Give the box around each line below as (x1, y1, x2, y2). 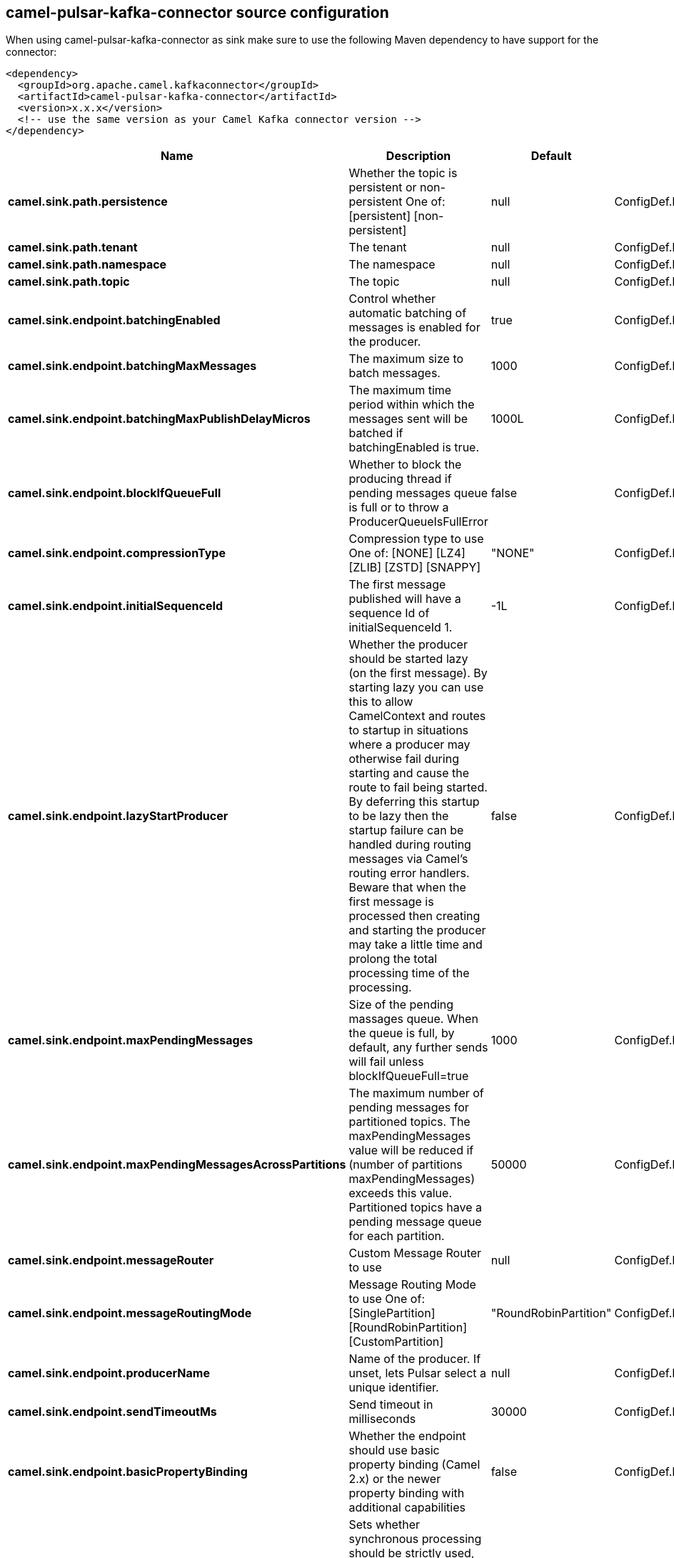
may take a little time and (348, 937, 483, 952)
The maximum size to (348, 351, 464, 366)
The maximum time (348, 383, 452, 398)
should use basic (348, 1443, 440, 1458)
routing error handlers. (348, 866, 470, 881)
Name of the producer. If (348, 1352, 481, 1367)
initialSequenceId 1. (348, 620, 453, 635)
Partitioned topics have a (348, 1200, 482, 1215)
